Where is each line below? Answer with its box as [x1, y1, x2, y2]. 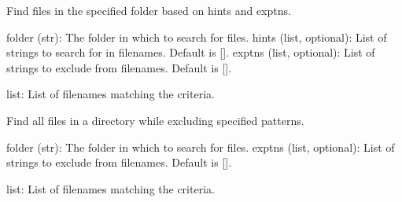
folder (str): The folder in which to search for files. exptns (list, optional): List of [6, 138, 395, 155]
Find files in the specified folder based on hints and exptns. [6, 2, 291, 18]
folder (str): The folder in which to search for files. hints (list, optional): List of [6, 28, 387, 45]
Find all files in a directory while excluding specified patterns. [6, 112, 304, 128]
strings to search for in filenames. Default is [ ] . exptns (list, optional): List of [6, 44, 375, 61]
